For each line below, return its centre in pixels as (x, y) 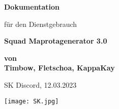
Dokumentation (32, 7)
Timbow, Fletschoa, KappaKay (59, 68)
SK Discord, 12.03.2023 (40, 84)
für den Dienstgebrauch (41, 24)
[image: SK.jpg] (32, 101)
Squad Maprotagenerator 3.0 (56, 41)
